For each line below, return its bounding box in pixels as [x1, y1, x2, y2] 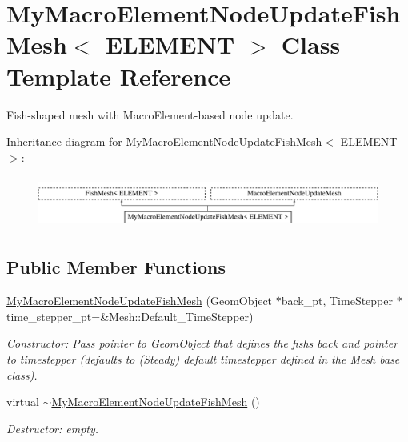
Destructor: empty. [6, 420, 99, 436]
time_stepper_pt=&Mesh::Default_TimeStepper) [6, 307, 254, 324]
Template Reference [6, 59, 231, 92]
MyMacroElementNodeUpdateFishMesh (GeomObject [6, 292, 273, 309]
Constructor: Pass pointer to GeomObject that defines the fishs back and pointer [6, 335, 398, 352]
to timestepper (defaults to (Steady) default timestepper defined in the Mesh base [6, 350, 400, 367]
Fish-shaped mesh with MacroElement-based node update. [6, 106, 294, 123]
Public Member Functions [6, 255, 226, 279]
